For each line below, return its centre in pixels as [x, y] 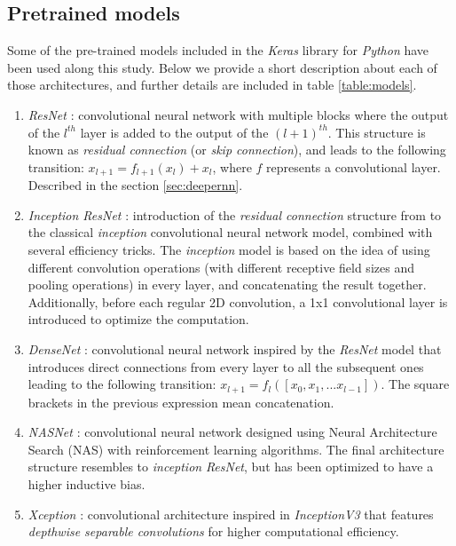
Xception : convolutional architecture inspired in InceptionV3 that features [231, 514]
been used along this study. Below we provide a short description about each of [222, 67]
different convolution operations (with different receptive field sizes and [221, 267]
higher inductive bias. [86, 483]
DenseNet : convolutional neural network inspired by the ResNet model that [235, 348]
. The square [415, 384]
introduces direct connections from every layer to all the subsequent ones [226, 366]
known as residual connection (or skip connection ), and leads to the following [237, 150]
